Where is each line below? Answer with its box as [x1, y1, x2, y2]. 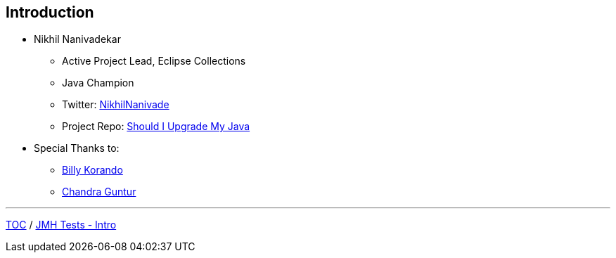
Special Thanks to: [34, 142, 120, 155]
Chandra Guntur [62, 186, 136, 198]
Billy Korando [62, 164, 123, 176]
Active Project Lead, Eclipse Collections [62, 55, 246, 67]
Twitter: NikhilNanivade [62, 98, 169, 111]
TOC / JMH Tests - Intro [6, 219, 117, 231]
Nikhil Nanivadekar [34, 33, 121, 46]
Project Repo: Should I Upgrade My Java [62, 120, 250, 133]
